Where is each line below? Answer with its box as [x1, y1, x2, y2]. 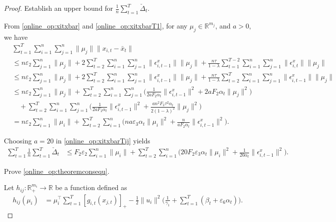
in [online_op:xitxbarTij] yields [56, 135, 150, 145]
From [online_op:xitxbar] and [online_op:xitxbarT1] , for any [4, 20, 188, 30]
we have [4, 31, 28, 42]
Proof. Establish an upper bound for [4, 3, 113, 13]
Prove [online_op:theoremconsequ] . [4, 166, 110, 176]
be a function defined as [55, 182, 127, 193]
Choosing [4, 135, 32, 145]
